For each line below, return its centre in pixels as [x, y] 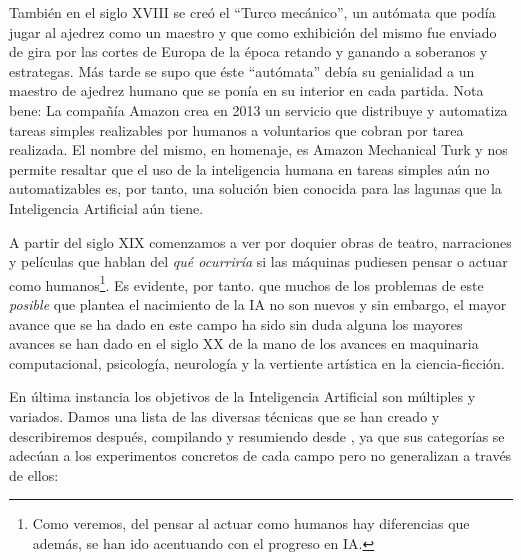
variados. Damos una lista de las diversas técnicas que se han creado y [224, 415]
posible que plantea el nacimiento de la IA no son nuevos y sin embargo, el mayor [258, 303]
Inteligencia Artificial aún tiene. [106, 207]
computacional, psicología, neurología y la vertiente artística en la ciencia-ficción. [257, 362]
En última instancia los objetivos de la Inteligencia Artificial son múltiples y [242, 396]
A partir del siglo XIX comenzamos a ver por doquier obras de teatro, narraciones [260, 241]
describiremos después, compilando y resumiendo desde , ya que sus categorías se [257, 435]
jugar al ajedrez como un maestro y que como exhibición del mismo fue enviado [253, 31]
